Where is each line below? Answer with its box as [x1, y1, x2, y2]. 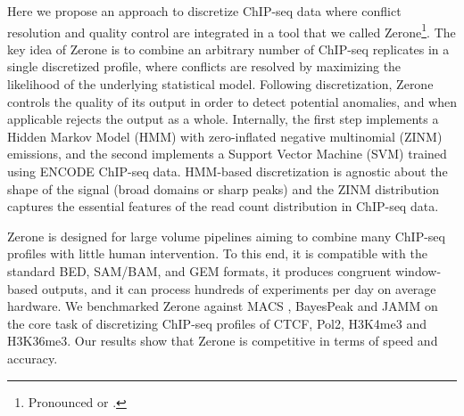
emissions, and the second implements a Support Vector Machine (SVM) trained [7, 144, 447, 163]
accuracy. [7, 348, 58, 367]
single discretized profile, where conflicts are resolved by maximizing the [7, 57, 402, 76]
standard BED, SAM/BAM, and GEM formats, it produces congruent [7, 261, 392, 280]
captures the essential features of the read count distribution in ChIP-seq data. [7, 197, 439, 216]
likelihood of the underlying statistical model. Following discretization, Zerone [7, 75, 434, 94]
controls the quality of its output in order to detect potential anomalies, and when [7, 92, 457, 110]
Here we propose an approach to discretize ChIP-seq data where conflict [7, 2, 402, 20]
